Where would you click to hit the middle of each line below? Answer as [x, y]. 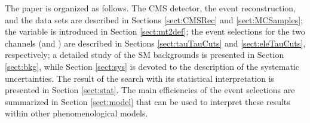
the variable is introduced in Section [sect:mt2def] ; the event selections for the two [155, 31]
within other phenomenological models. [76, 113]
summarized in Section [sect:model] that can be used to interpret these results [148, 101]
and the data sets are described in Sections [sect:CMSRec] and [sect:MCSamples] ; [154, 19]
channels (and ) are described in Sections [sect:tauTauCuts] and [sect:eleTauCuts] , [155, 43]
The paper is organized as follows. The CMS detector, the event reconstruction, [150, 8]
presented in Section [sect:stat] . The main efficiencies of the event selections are [150, 90]
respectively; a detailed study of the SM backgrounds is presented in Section [145, 55]
